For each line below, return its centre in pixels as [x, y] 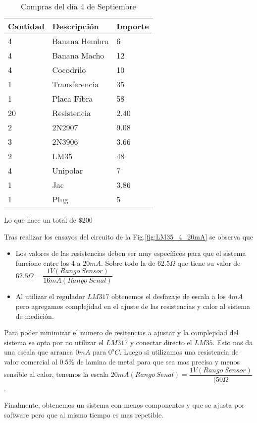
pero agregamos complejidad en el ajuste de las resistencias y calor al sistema [133, 306]
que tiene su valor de [209, 263]
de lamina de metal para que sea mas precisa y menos [158, 362]
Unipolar [68, 170]
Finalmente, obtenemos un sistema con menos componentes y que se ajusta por [124, 405]
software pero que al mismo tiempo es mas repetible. [84, 414]
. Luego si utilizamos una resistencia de [179, 352]
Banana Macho [78, 55]
